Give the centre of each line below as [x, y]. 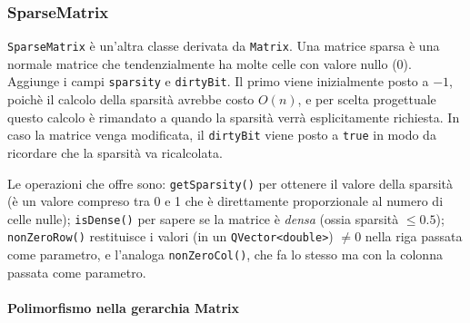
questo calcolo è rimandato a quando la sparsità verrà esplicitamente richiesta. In [234, 117]
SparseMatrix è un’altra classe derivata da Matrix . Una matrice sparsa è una [224, 46]
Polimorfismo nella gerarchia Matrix [124, 307]
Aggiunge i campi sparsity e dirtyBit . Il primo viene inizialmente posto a [218, 81]
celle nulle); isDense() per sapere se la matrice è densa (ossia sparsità [203, 218]
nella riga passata [414, 236]
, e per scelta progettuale [367, 99]
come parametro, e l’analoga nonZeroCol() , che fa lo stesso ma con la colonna [225, 254]
